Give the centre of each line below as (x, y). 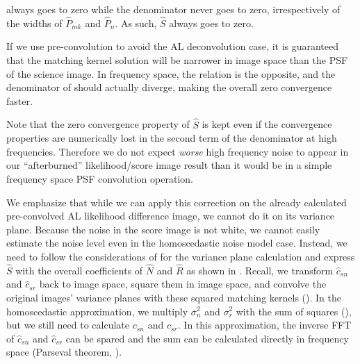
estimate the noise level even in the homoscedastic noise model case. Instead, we (177, 243)
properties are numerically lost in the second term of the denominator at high (172, 138)
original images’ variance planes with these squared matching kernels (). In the (174, 297)
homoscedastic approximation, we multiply (97, 311)
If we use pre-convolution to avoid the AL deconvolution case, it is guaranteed (173, 46)
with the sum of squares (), (294, 311)
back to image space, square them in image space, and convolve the (183, 284)
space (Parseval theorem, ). (64, 352)
